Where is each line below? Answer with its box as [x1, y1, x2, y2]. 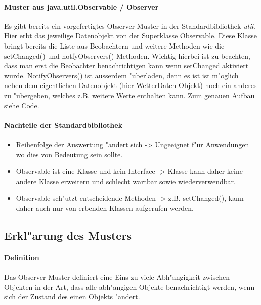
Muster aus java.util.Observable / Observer [4, 1, 159, 12]
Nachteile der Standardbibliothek [4, 119, 123, 130]
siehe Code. [4, 100, 39, 110]
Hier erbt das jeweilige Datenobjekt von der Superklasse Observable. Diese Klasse [4, 30, 257, 41]
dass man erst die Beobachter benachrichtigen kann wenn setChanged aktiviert [4, 60, 249, 71]
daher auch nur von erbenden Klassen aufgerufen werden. [16, 202, 194, 213]
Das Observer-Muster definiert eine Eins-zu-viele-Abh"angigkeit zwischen [4, 272, 230, 282]
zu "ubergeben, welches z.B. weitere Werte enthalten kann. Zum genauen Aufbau [4, 90, 255, 100]
